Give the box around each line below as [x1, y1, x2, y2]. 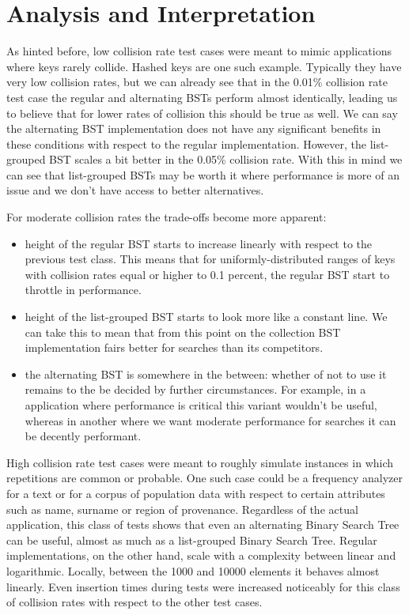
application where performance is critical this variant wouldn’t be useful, [25, 397, 377, 413]
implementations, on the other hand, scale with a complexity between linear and [6, 547, 396, 564]
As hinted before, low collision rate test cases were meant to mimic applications [6, 43, 392, 59]
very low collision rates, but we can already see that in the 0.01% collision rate [6, 74, 388, 90]
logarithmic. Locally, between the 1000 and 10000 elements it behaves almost [6, 562, 380, 579]
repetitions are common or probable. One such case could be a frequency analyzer [6, 470, 403, 486]
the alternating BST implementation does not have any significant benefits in [6, 120, 381, 137]
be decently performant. [25, 428, 142, 444]
